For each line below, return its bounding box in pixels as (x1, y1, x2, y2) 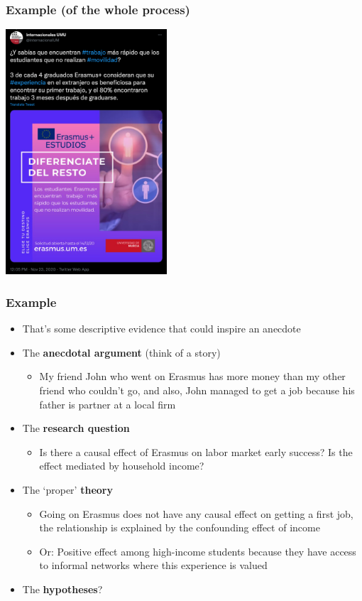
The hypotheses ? (22, 581, 103, 596)
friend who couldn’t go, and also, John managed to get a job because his (39, 382, 355, 397)
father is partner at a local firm (39, 396, 176, 411)
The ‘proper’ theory (22, 482, 113, 497)
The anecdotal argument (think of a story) (22, 345, 221, 359)
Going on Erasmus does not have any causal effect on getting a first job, (39, 506, 353, 521)
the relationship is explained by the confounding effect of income (39, 520, 320, 535)
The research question (22, 421, 130, 435)
